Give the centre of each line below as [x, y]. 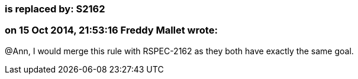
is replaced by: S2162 [55, 9]
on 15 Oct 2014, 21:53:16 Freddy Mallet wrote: [111, 30]
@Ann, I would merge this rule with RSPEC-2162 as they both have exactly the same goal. [179, 51]
